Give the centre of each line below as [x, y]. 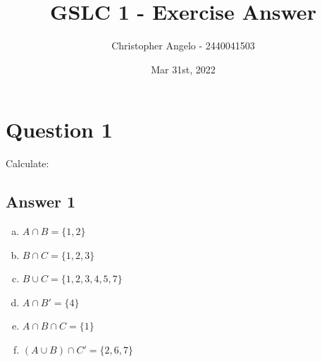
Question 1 [59, 129]
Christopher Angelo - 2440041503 [183, 46]
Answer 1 [41, 201]
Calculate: [27, 163]
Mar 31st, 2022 [183, 69]
